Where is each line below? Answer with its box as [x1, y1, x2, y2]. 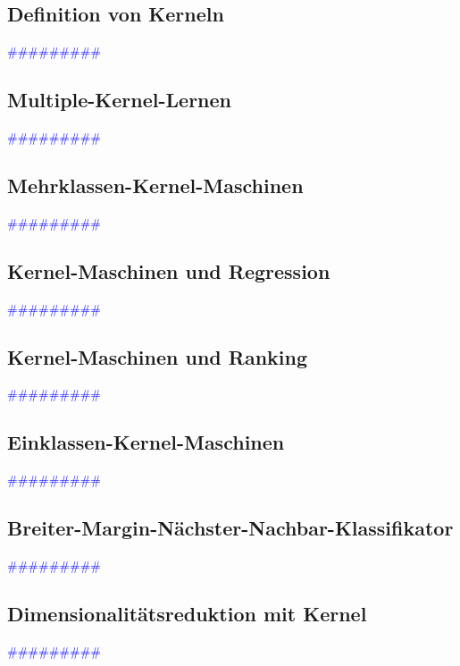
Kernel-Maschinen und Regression [7, 257, 330, 284]
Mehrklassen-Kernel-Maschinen [7, 171, 304, 198]
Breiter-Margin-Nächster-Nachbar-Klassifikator [7, 514, 454, 542]
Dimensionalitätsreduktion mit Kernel [7, 599, 367, 627]
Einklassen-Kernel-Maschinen [7, 428, 285, 456]
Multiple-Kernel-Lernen [7, 86, 231, 114]
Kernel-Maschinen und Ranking [7, 342, 308, 370]
